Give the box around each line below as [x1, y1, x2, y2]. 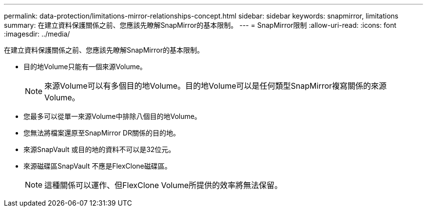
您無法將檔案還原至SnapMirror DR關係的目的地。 [23, 129, 180, 137]
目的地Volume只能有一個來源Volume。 [23, 62, 147, 71]
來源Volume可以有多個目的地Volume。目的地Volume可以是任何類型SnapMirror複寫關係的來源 [44, 81, 387, 91]
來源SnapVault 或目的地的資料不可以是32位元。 [23, 145, 175, 153]
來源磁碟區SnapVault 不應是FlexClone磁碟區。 [23, 162, 172, 170]
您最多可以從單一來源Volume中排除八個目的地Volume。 [23, 112, 201, 120]
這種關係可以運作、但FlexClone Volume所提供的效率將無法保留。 [44, 180, 283, 190]
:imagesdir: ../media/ [4, 30, 70, 38]
